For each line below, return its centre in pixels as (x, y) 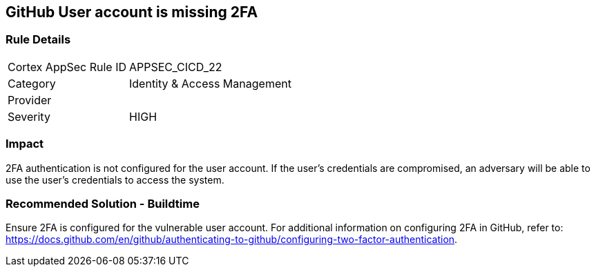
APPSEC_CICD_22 (176, 67)
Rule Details (38, 40)
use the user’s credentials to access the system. (115, 179)
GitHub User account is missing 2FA (132, 12)
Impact (25, 144)
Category (32, 83)
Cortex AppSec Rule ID (67, 67)
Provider (30, 100)
